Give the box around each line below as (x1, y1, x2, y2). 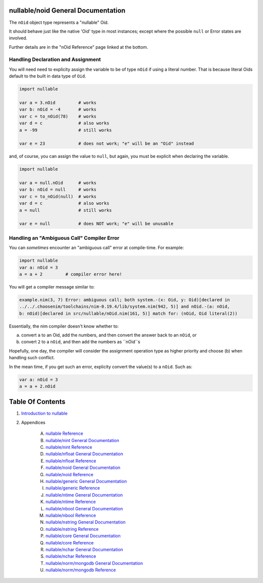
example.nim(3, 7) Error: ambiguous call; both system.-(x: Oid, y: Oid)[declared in (19, 297, 230, 302)
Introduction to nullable (21, 410, 68, 416)
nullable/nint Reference (45, 444, 93, 450)
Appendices (21, 419, 46, 425)
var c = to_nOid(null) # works (19, 194, 97, 199)
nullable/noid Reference (45, 471, 94, 477)
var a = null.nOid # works (19, 180, 97, 186)
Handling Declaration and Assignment (9, 56, 101, 63)
